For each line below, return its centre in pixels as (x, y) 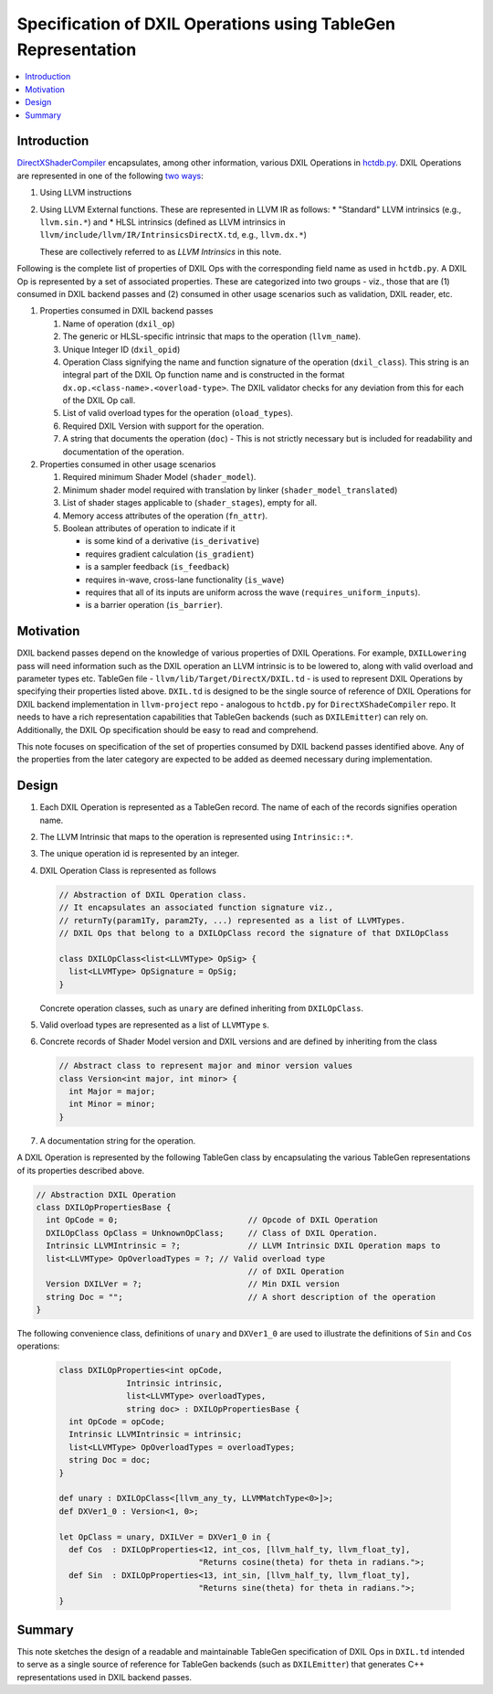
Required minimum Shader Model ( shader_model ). (159, 477)
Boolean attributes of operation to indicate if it (149, 528)
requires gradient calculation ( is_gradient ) (170, 554)
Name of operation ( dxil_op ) (119, 324)
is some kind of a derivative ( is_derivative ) (173, 541)
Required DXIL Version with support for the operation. (163, 426)
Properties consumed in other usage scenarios (128, 464)
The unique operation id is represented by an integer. (140, 854)
